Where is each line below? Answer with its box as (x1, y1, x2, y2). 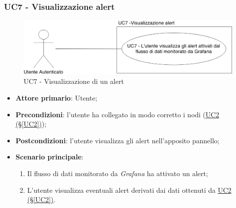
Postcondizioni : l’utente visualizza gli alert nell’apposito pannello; (15, 135, 220, 145)
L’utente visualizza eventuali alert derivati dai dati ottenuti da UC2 (27, 184, 232, 195)
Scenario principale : (15, 152, 84, 162)
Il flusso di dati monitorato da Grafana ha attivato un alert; (27, 168, 208, 178)
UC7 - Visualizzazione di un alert (24, 76, 124, 86)
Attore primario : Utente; (15, 92, 97, 103)
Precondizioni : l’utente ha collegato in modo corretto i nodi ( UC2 (15, 109, 219, 119)
